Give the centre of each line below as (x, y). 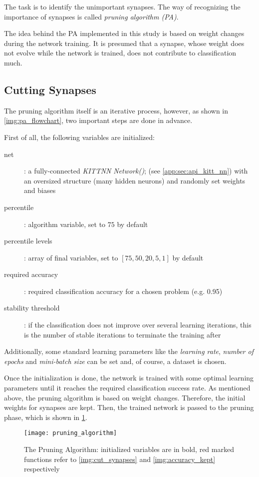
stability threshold (32, 308)
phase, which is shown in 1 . (46, 417)
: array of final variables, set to (71, 257)
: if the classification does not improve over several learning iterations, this (138, 325)
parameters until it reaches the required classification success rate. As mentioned (127, 388)
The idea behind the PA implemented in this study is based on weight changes (124, 33)
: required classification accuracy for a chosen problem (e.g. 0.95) (123, 291)
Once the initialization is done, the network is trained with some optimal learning (129, 378)
